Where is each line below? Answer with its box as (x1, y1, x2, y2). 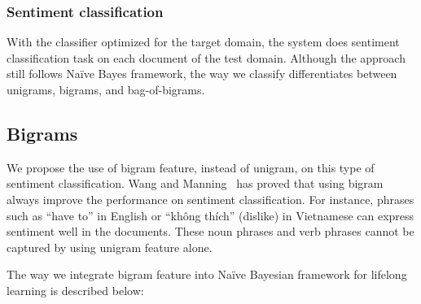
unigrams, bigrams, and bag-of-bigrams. (7, 81, 205, 98)
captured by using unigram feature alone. (7, 238, 213, 255)
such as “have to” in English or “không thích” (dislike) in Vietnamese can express (7, 206, 414, 224)
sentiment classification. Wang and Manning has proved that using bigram (7, 175, 384, 192)
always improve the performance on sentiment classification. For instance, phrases (7, 190, 414, 207)
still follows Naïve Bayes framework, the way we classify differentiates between (7, 65, 397, 82)
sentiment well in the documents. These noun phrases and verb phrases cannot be (7, 223, 414, 240)
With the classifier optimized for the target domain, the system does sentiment (7, 33, 400, 50)
